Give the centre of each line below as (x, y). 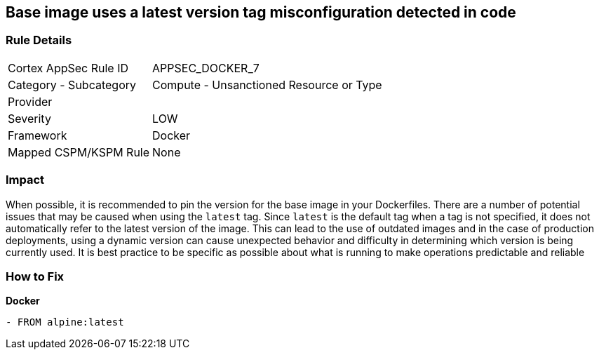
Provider (30, 101)
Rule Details (39, 40)
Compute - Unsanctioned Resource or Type (267, 85)
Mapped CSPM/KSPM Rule (79, 152)
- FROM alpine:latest (65, 322)
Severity (29, 118)
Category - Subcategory (72, 85)
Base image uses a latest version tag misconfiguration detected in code (261, 12)
